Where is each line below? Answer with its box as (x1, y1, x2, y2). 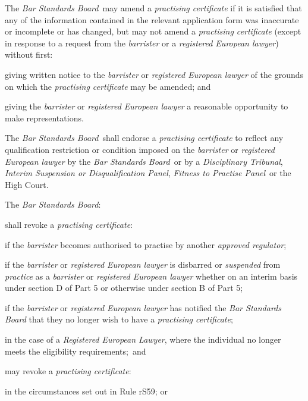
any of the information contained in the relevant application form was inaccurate (5, 13, 299, 26)
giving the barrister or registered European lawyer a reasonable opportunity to (5, 100, 288, 112)
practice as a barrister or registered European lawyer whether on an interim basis (5, 270, 298, 282)
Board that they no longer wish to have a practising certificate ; (5, 313, 233, 325)
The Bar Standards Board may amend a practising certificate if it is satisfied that (5, 2, 302, 14)
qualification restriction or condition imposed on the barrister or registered (5, 143, 275, 155)
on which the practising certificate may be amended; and (5, 80, 211, 92)
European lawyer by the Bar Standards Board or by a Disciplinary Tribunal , (5, 155, 283, 167)
